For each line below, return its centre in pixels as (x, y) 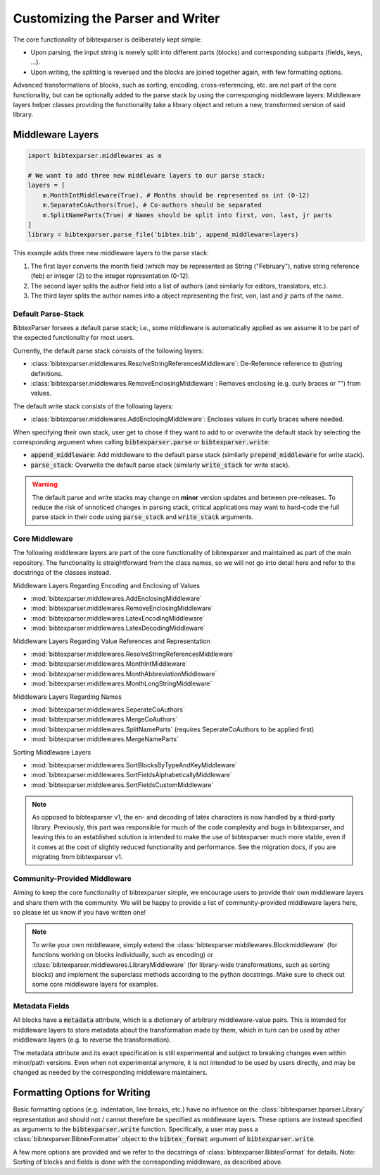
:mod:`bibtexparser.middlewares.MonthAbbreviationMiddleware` (124, 674)
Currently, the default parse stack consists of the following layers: (108, 351)
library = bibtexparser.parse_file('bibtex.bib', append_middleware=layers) (163, 235)
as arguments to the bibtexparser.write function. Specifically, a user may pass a (135, 1129)
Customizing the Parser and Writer (116, 18)
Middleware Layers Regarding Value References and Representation (112, 641)
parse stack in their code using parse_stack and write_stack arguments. (143, 517)
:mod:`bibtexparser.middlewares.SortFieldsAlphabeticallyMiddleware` (131, 775)
